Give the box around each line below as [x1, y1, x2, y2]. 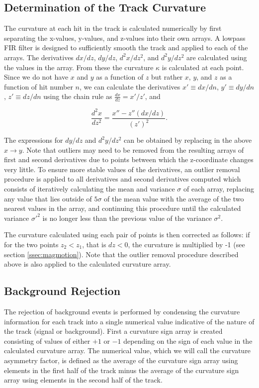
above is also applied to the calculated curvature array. [4, 259, 171, 269]
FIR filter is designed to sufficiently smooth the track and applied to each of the [4, 42, 248, 53]
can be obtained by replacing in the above [124, 135, 252, 145]
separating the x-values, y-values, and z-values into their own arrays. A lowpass [4, 32, 246, 43]
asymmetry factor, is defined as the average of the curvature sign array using [4, 355, 238, 365]
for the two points [4, 239, 59, 250]
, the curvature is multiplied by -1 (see [128, 239, 245, 250]
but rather [151, 72, 183, 82]
